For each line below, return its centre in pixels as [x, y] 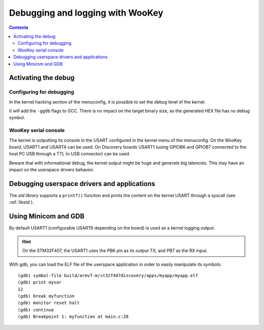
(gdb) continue [36, 310]
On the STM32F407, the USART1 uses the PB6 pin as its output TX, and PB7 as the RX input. [115, 251]
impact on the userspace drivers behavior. [52, 170]
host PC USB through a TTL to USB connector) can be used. [70, 154]
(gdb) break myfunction [46, 296]
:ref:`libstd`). [22, 202]
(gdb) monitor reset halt [49, 303]
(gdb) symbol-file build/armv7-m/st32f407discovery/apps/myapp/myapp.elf [108, 275]
